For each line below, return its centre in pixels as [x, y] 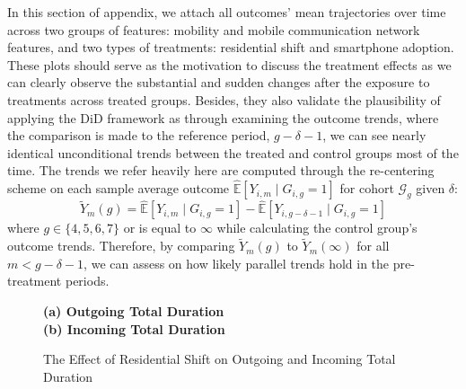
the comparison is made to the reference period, [139, 135]
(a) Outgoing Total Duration [134, 310]
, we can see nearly [374, 135]
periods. [87, 281]
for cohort [367, 188]
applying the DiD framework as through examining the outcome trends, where [223, 117]
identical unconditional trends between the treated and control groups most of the [233, 152]
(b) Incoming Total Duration [134, 328]
